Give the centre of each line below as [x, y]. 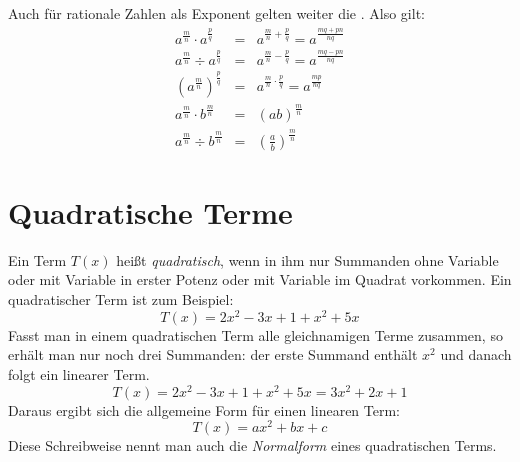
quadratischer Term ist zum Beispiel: [121, 299]
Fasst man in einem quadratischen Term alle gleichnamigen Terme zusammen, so [255, 334]
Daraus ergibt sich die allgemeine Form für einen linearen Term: [204, 409]
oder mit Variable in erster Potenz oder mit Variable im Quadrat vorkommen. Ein [260, 279]
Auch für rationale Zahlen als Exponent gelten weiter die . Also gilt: [216, 13]
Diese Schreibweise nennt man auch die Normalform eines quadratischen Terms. [252, 445]
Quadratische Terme [150, 211]
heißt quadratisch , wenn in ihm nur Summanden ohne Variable [307, 259]
